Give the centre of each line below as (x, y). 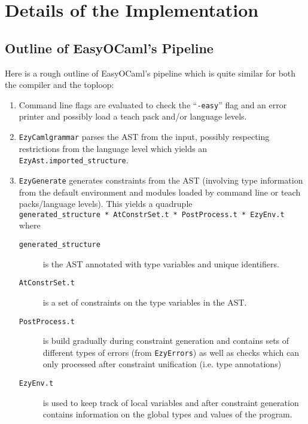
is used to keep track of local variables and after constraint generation (171, 402)
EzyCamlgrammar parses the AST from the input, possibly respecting (144, 137)
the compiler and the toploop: (60, 85)
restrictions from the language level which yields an (113, 148)
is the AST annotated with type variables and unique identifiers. (161, 263)
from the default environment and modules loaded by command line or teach (160, 192)
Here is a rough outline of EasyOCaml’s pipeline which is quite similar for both (150, 73)
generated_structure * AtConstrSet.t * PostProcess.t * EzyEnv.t (152, 214)
